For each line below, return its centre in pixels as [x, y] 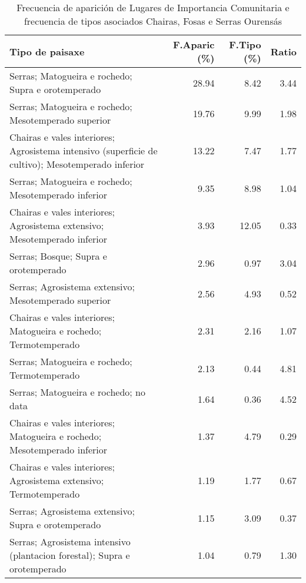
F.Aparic [194, 44]
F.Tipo [245, 44]
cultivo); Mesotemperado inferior [77, 164]
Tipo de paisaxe [47, 51]
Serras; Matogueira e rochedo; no [77, 392]
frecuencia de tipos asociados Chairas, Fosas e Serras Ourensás [153, 21]
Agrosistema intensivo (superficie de [84, 150]
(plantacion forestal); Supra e [70, 555]
